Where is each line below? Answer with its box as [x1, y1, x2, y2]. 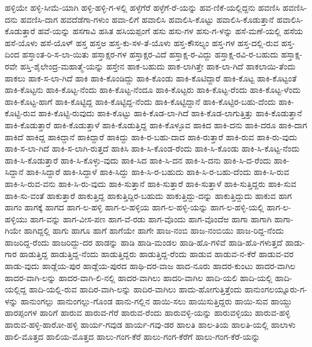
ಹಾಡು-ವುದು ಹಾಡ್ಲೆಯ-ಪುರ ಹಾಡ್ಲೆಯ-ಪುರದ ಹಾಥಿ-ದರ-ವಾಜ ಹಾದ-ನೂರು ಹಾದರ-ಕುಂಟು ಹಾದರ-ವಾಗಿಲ [5, 260, 296, 272]
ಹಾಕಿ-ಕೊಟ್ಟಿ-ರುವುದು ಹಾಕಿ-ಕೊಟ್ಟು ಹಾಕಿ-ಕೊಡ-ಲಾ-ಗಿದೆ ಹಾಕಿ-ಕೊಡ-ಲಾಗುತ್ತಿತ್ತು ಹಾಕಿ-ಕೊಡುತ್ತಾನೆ [38, 107, 302, 119]
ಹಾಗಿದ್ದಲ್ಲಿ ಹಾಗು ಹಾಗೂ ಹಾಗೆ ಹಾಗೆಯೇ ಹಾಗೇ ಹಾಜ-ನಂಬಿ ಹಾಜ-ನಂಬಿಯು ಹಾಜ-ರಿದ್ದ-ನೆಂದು [23, 224, 284, 237]
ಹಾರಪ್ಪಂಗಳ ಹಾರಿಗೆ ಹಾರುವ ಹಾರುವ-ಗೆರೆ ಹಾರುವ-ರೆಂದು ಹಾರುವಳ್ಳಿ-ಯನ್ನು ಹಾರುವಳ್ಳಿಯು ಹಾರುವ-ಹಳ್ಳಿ [5, 306, 290, 319]
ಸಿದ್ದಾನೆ [5, 165, 24, 178]
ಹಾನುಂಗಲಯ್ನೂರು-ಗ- [244, 283, 307, 295]
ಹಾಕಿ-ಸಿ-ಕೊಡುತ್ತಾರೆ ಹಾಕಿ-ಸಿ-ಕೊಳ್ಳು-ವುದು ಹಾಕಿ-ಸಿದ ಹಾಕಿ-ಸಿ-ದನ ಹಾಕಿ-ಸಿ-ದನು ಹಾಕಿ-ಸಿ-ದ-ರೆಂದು [5, 153, 271, 166]
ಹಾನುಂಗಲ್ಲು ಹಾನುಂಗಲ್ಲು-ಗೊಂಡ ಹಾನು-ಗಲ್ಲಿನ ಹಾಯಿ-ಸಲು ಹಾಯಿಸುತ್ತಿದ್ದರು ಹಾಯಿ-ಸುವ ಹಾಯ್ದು [20, 294, 292, 307]
